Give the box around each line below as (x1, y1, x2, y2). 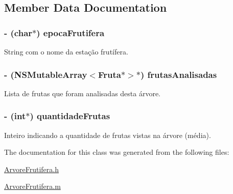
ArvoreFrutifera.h (4, 163, 59, 174)
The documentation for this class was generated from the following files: (4, 147, 229, 157)
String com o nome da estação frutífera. (4, 46, 128, 57)
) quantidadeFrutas (30, 109, 110, 122)
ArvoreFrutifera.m (4, 181, 61, 191)
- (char (4, 26, 33, 39)
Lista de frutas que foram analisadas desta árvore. (4, 88, 161, 98)
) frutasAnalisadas (140, 68, 217, 80)
